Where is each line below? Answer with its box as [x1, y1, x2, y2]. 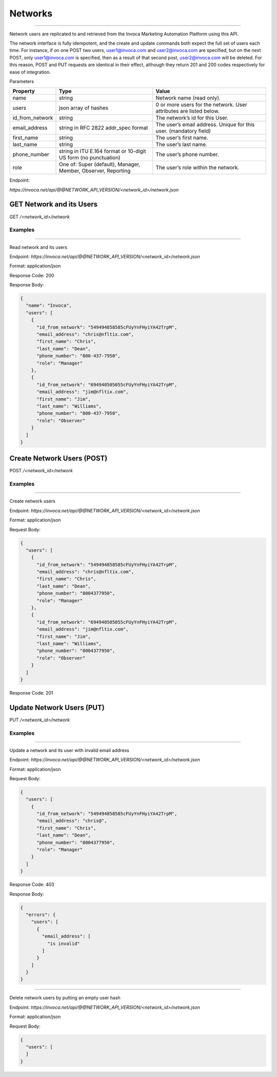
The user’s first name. [155, 134, 209, 141]
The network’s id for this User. [155, 114, 228, 122]
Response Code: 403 [9, 881, 54, 888]
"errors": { [26, 912, 56, 917]
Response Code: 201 [9, 689, 53, 696]
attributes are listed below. [155, 108, 220, 115]
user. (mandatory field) [155, 127, 211, 134]
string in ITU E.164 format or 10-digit [59, 148, 146, 155]
